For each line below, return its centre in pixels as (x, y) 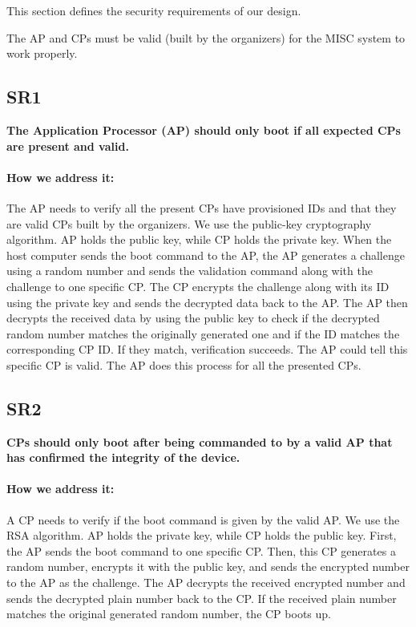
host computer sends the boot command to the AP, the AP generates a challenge (206, 255)
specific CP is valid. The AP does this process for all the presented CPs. (184, 364)
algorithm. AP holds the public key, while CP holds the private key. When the (199, 239)
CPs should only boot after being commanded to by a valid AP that (200, 441)
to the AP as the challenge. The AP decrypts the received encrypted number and (206, 583)
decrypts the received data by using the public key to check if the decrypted (193, 318)
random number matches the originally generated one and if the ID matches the (203, 333)
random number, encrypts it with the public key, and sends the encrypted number (208, 566)
